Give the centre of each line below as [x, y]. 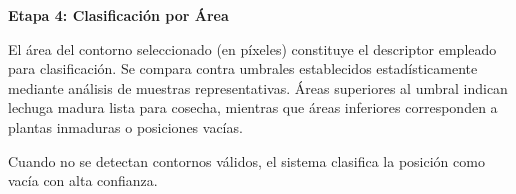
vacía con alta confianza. [83, 180]
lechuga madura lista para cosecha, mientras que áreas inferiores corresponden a [253, 107]
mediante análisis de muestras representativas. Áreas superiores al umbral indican [258, 87]
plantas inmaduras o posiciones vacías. [125, 126]
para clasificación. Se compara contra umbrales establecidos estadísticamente [243, 68]
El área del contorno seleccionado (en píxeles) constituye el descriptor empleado [252, 48]
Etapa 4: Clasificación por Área [118, 15]
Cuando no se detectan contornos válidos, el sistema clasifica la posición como [246, 160]
